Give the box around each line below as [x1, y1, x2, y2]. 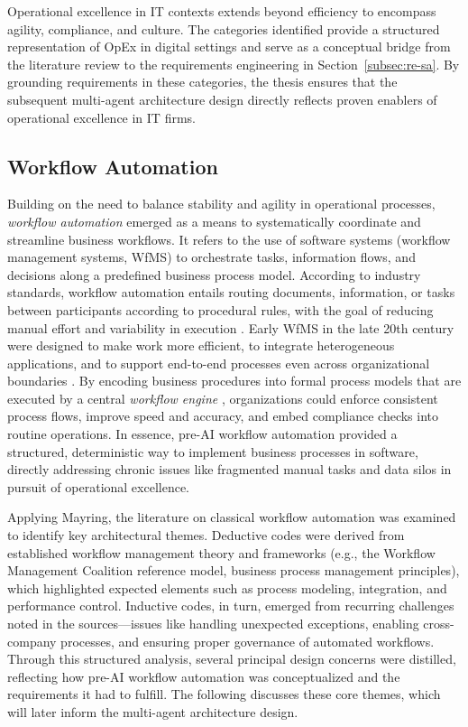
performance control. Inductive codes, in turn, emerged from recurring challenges [7, 596, 454, 615]
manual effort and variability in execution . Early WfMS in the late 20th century [7, 318, 454, 337]
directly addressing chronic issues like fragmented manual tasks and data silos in [7, 460, 452, 479]
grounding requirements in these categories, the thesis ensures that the [7, 72, 398, 91]
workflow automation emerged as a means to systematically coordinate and [7, 211, 421, 230]
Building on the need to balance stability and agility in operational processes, [7, 194, 436, 213]
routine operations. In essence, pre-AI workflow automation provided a [7, 424, 398, 443]
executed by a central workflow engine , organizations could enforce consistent [7, 388, 438, 407]
